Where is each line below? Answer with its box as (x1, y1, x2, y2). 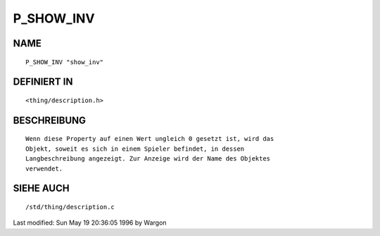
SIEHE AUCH (13, 182, 70, 194)
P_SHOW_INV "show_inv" (25, 58, 104, 66)
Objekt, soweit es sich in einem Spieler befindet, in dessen (25, 144, 245, 153)
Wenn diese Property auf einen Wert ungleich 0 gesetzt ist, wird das (25, 135, 274, 143)
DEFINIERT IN (13, 76, 73, 88)
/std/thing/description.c (25, 203, 115, 211)
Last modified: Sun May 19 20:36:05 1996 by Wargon (13, 218, 167, 227)
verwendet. (25, 164, 63, 173)
